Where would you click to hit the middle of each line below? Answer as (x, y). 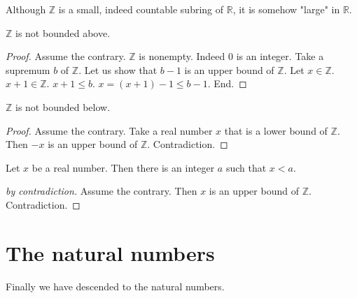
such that (246, 167)
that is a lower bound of (276, 130)
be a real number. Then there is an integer (123, 167)
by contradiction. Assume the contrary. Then (101, 191)
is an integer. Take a (280, 56)
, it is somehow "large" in (286, 9)
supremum (28, 69)
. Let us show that (118, 69)
